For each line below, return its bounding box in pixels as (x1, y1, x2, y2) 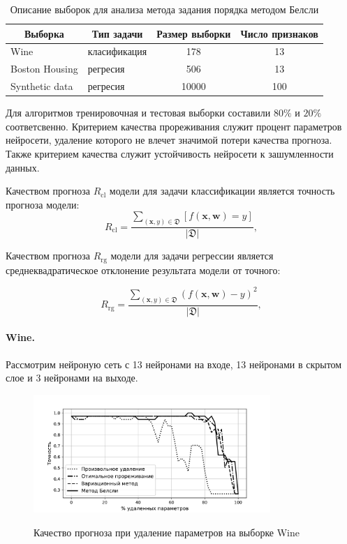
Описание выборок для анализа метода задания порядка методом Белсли (10, 2, 319, 16)
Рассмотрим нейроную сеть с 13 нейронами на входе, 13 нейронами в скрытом (6, 356, 342, 371)
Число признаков (240, 26, 318, 40)
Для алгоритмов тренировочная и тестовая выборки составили (6, 105, 271, 120)
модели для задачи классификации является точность (109, 183, 335, 198)
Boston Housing (10, 61, 78, 76)
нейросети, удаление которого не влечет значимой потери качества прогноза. (6, 133, 332, 147)
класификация (87, 44, 147, 59)
